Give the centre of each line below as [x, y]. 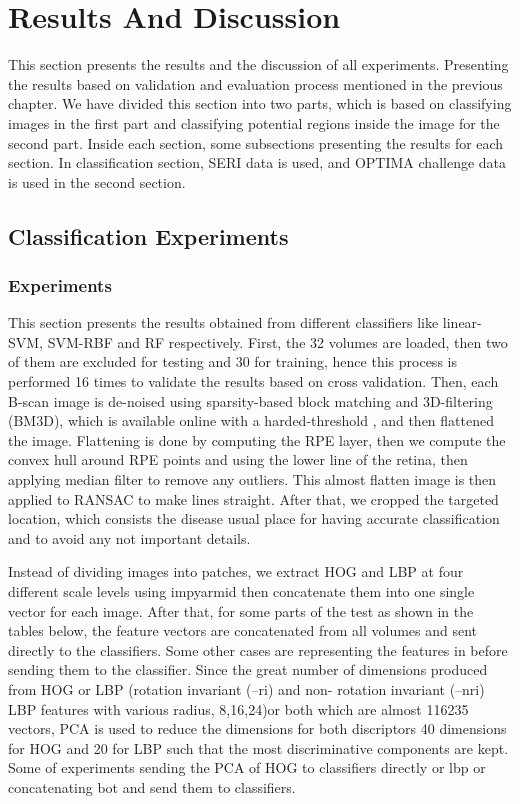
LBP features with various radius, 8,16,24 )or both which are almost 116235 [238, 708]
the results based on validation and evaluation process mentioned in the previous [255, 83]
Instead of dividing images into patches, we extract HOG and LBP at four [236, 571]
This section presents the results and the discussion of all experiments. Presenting [258, 64]
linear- [462, 322]
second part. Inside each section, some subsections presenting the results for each [256, 142]
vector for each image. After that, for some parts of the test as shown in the [241, 610]
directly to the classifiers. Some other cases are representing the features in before [258, 649]
